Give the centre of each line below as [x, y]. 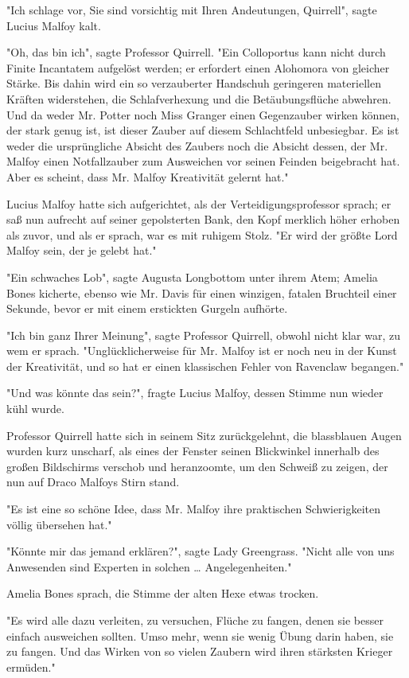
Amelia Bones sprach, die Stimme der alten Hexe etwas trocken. [163, 593]
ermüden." [31, 666]
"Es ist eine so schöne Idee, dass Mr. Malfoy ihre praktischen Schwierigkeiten [194, 509]
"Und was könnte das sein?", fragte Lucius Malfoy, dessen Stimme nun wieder [195, 393]
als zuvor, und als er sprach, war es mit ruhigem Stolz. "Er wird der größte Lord [202, 234]
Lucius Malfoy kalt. [54, 25]
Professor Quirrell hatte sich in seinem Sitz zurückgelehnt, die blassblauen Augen [204, 435]
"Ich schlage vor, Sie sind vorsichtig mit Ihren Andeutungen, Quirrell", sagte [192, 10]
